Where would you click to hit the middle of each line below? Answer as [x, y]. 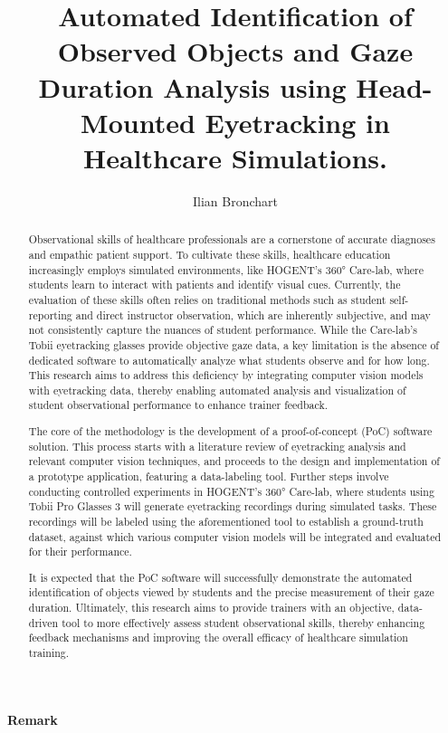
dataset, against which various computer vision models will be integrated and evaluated [235, 536]
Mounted [138, 122]
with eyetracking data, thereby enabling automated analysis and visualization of [217, 390]
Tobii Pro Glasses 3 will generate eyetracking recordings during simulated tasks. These [233, 506]
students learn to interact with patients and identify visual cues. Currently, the [214, 285]
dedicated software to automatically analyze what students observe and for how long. [229, 360]
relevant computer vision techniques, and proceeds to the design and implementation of [234, 461]
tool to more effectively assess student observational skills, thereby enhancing [243, 622]
